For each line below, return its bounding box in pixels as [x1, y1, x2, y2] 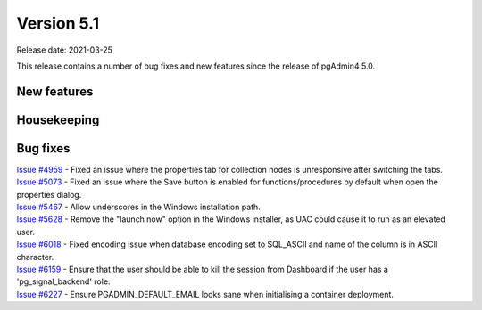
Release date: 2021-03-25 [16, 45, 113, 55]
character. [16, 251, 54, 262]
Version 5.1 [16, 13, 100, 33]
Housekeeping [16, 112, 100, 127]
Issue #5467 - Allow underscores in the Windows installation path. [16, 201, 261, 213]
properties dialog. [16, 189, 82, 200]
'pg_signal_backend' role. [16, 276, 111, 287]
